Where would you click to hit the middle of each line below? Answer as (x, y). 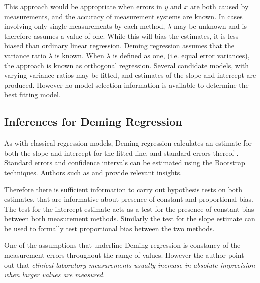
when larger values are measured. (55, 275)
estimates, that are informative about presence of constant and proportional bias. (129, 199)
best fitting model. (32, 95)
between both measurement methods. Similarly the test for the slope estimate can (130, 219)
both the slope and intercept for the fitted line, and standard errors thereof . (121, 152)
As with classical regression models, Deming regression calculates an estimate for (128, 143)
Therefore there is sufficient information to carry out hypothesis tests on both (123, 189)
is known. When (79, 55)
